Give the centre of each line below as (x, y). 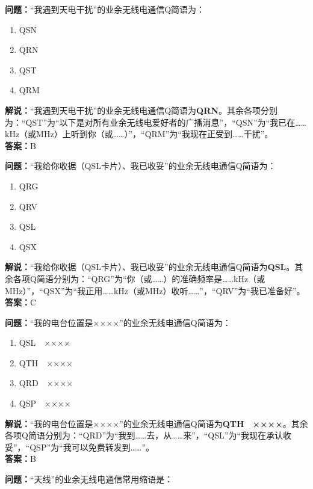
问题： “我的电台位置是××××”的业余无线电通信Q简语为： (118, 322)
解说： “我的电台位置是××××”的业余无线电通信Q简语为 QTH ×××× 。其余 (156, 423)
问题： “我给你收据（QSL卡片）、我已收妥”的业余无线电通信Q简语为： (141, 166)
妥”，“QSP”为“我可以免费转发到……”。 (80, 447)
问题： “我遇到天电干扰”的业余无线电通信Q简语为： (105, 9)
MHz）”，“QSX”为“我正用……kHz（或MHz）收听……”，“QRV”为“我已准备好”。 (155, 290)
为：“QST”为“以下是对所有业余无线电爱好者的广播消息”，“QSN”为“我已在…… (156, 122)
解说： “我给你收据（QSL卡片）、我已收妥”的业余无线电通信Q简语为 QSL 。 (150, 267)
